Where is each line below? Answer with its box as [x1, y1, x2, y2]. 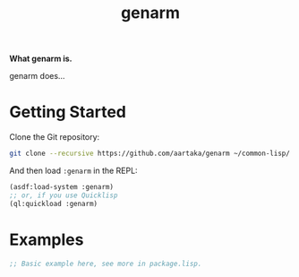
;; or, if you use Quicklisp [9, 191, 118, 200]
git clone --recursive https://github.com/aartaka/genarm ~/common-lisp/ [9, 149, 291, 159]
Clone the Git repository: [9, 132, 100, 143]
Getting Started [9, 102, 127, 123]
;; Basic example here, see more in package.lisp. [9, 259, 202, 268]
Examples [9, 229, 84, 249]
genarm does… [9, 71, 65, 82]
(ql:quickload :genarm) [9, 199, 98, 208]
